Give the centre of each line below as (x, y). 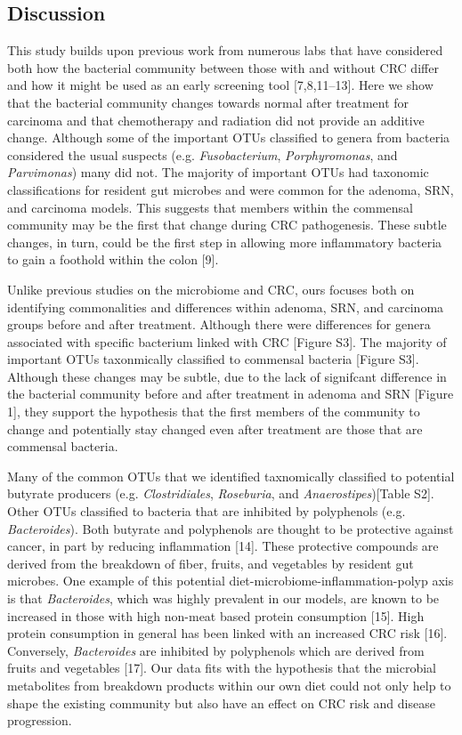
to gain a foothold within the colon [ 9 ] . (113, 259)
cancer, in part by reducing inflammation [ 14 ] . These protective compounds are (223, 546)
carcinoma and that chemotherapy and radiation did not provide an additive (216, 120)
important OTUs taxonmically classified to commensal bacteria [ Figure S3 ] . (213, 359)
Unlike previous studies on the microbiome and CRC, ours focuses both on (211, 289)
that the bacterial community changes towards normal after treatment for (208, 102)
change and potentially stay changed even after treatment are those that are (215, 428)
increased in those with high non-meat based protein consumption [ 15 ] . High (216, 615)
